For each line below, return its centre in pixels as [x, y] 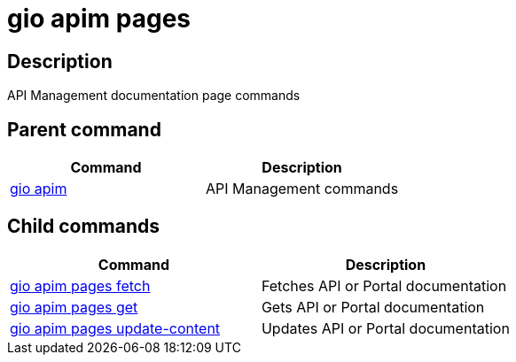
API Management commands [302, 189]
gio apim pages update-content [115, 328]
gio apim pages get [74, 307]
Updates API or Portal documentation [385, 328]
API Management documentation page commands [154, 96]
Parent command [84, 129]
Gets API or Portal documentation [373, 307]
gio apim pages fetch [80, 285]
